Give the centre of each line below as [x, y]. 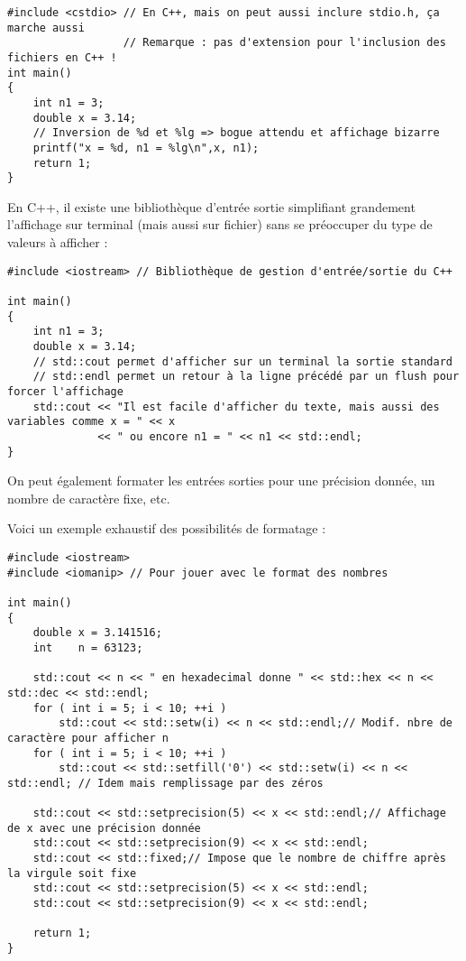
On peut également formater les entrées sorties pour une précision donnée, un [221, 480]
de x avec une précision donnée [104, 828]
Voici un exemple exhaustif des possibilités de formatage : [167, 528]
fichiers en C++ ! [62, 57]
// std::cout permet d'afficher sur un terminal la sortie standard [242, 361]
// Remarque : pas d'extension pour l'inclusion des [284, 43]
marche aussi [46, 28]
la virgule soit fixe [72, 873]
